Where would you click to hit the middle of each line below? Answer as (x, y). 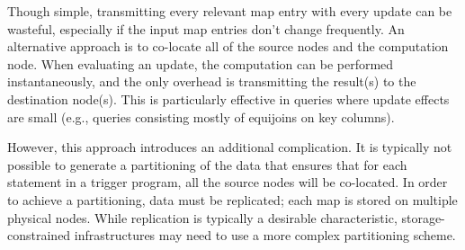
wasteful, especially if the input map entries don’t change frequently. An (206, 28)
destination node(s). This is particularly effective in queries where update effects (228, 98)
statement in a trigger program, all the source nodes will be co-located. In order (228, 182)
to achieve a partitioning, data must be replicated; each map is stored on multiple (232, 199)
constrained (39, 235)
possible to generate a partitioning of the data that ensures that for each (207, 164)
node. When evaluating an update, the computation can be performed (201, 63)
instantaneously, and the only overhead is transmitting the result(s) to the (212, 81)
